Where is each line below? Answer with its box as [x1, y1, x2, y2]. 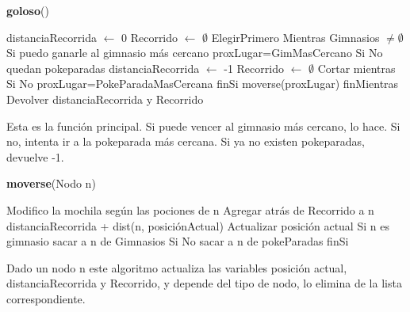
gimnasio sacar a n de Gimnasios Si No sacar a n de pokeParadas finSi [6, 233, 349, 249]
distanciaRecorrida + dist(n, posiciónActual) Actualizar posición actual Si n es [6, 217, 389, 234]
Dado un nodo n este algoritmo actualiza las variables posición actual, [6, 259, 347, 276]
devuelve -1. [6, 148, 64, 165]
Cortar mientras [317, 59, 396, 76]
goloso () [6, 2, 49, 18]
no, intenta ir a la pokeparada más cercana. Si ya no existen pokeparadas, [6, 133, 365, 150]
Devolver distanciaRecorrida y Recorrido [6, 90, 204, 107]
